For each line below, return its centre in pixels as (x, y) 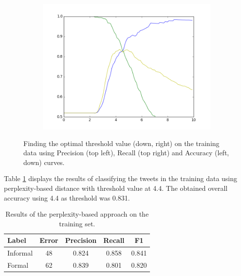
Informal (20, 253)
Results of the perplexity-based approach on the (77, 214)
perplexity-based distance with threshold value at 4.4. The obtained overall (116, 188)
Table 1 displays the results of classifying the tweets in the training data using (121, 178)
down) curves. (44, 162)
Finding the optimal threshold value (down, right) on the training (121, 143)
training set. (77, 223)
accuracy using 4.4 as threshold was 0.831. (67, 197)
